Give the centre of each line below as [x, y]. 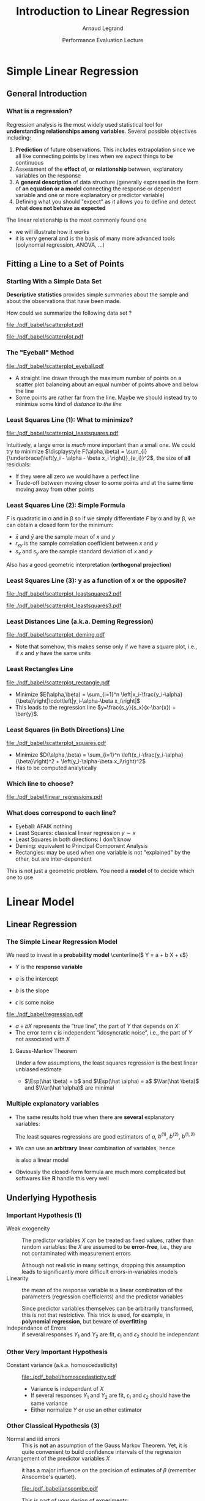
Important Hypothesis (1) [44, 1215]
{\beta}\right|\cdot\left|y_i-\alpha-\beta [64, 701]
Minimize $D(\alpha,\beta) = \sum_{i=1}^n [68, 755]
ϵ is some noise [35, 1003]
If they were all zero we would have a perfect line [77, 476]
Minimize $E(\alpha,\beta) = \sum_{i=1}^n [67, 694]
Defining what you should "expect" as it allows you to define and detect [106, 201]
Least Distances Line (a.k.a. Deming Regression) [80, 621]
